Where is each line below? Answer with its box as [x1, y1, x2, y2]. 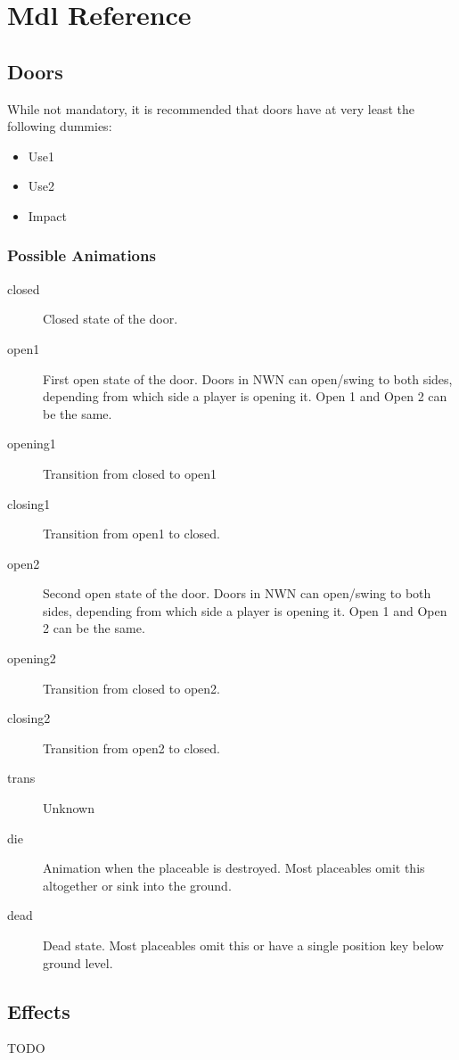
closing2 [7, 709, 51, 727]
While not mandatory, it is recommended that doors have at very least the [7, 99, 414, 118]
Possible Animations [7, 244, 156, 267]
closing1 [7, 494, 51, 513]
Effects [7, 997, 70, 1024]
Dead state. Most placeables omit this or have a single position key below [43, 936, 444, 955]
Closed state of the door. [43, 309, 178, 328]
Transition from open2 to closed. [43, 738, 220, 757]
